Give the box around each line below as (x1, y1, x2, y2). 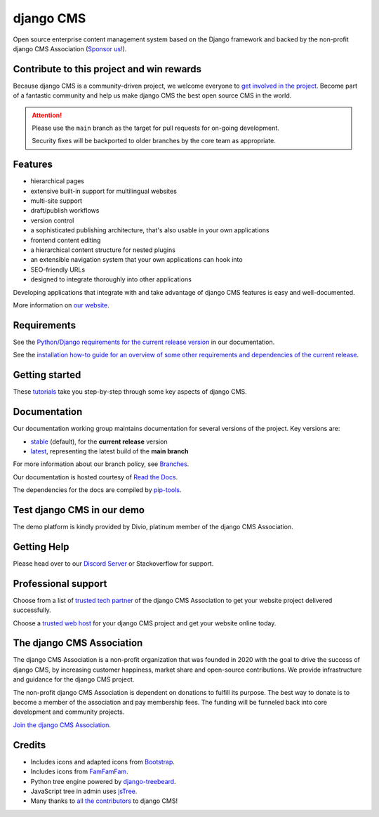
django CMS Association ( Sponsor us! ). (13, 44, 127, 53)
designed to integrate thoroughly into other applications (30, 275, 192, 284)
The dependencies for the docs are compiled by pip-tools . (13, 486, 182, 494)
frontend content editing (30, 236, 101, 244)
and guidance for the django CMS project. (13, 675, 135, 684)
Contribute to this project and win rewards (13, 63, 202, 75)
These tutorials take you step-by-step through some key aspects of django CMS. (13, 387, 247, 396)
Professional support (13, 578, 107, 590)
